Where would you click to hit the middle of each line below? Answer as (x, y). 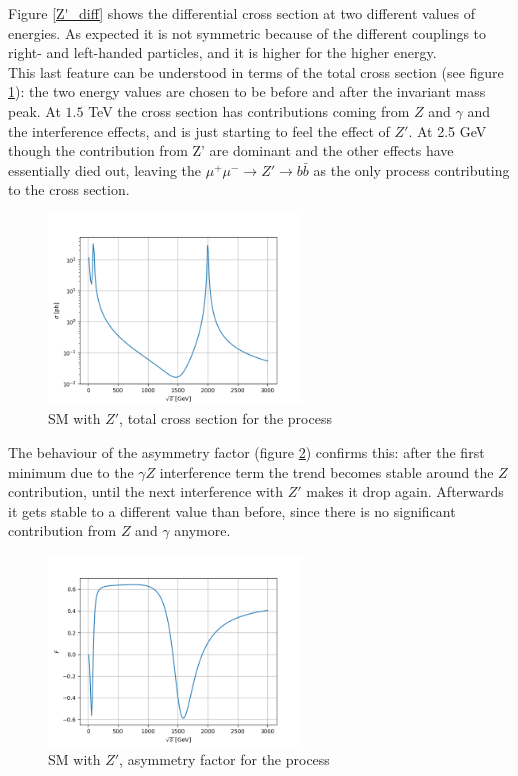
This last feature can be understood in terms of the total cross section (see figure (256, 71)
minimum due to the (71, 471)
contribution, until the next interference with (146, 491)
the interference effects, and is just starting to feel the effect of (199, 130)
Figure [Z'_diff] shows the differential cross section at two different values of (242, 13)
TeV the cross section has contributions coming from (249, 110)
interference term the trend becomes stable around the (326, 471)
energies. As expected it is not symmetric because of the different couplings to (247, 32)
